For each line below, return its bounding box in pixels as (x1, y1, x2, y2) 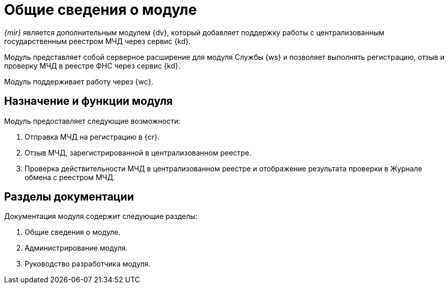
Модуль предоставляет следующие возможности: (4, 116, 181, 125)
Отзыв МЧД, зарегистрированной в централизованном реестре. (25, 148, 251, 157)
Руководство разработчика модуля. (25, 259, 151, 269)
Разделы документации (4, 190, 134, 204)
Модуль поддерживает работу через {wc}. (4, 77, 154, 86)
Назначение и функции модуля (4, 95, 173, 108)
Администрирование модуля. (25, 243, 128, 253)
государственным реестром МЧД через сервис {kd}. (4, 36, 191, 46)
